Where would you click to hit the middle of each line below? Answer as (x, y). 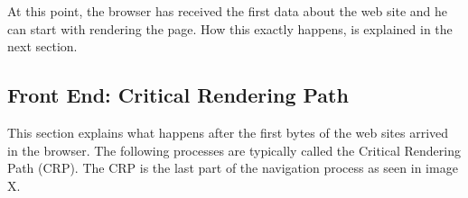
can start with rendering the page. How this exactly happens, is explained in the (230, 28)
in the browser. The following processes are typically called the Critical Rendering (234, 150)
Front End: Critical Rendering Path (178, 95)
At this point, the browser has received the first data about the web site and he (228, 11)
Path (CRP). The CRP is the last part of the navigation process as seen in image (233, 168)
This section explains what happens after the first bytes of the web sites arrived (228, 132)
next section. (42, 46)
